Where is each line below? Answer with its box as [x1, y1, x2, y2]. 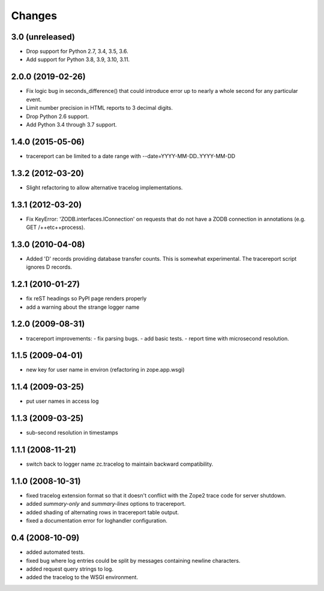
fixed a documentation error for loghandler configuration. [26, 517, 168, 524]
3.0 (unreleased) [11, 32, 75, 42]
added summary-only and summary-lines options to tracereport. [26, 500, 186, 508]
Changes [11, 9, 57, 22]
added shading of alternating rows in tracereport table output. [26, 508, 179, 515]
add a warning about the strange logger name [26, 303, 140, 310]
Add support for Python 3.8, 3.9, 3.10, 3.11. [26, 56, 130, 63]
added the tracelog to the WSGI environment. [26, 574, 138, 581]
